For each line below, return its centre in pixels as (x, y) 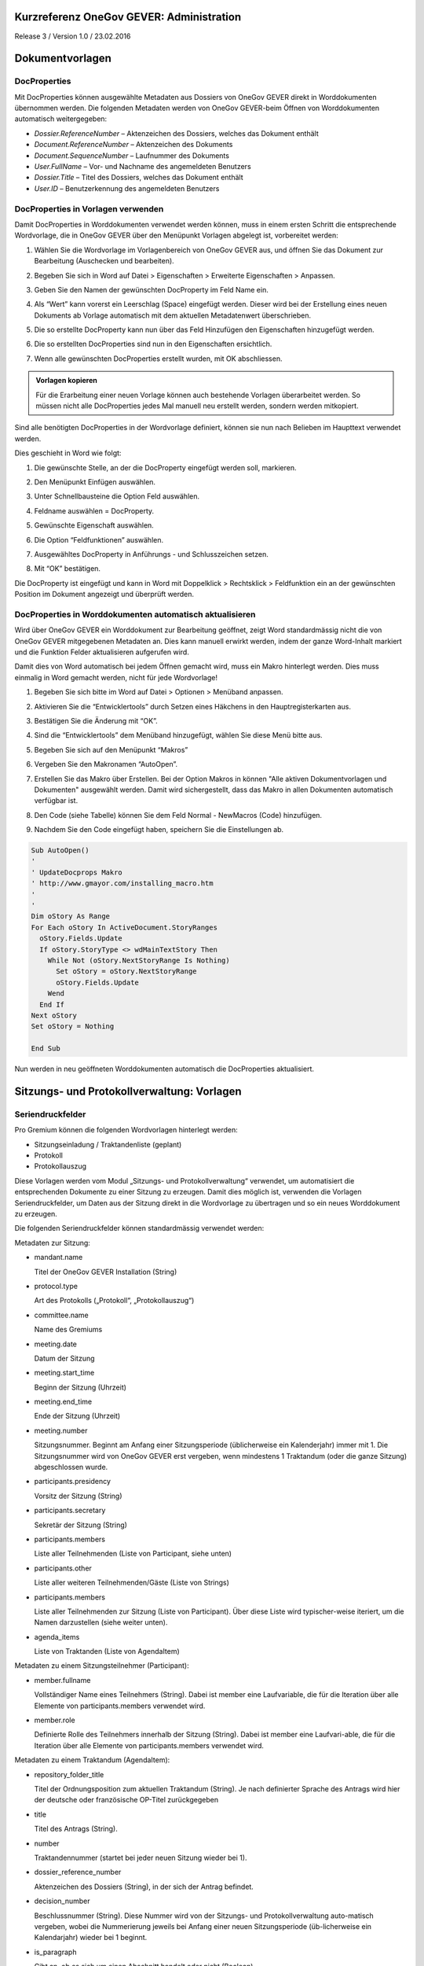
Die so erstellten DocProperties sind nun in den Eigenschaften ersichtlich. (153, 344)
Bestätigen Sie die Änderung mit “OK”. (96, 720)
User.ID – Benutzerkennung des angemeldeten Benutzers (127, 188)
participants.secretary (70, 1511)
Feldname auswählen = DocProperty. (94, 510)
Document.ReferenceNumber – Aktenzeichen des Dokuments (133, 145)
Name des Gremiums (68, 1330)
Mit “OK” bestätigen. (68, 569)
